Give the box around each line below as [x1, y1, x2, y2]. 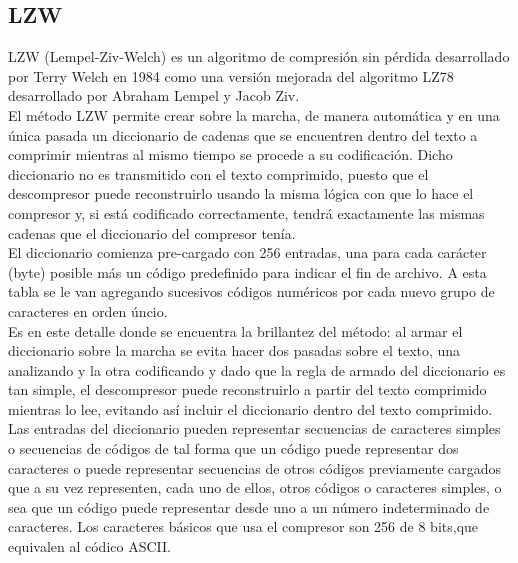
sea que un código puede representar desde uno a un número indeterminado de [8, 496, 490, 517]
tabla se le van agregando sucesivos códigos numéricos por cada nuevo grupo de [8, 281, 495, 302]
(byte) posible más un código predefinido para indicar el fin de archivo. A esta [8, 261, 487, 282]
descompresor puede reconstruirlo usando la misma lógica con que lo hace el [8, 183, 474, 204]
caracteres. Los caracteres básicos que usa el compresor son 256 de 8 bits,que [8, 516, 479, 537]
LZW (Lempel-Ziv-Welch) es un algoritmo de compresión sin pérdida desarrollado [8, 46, 510, 67]
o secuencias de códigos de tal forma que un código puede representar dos [8, 438, 459, 459]
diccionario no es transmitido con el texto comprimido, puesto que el [8, 163, 429, 184]
